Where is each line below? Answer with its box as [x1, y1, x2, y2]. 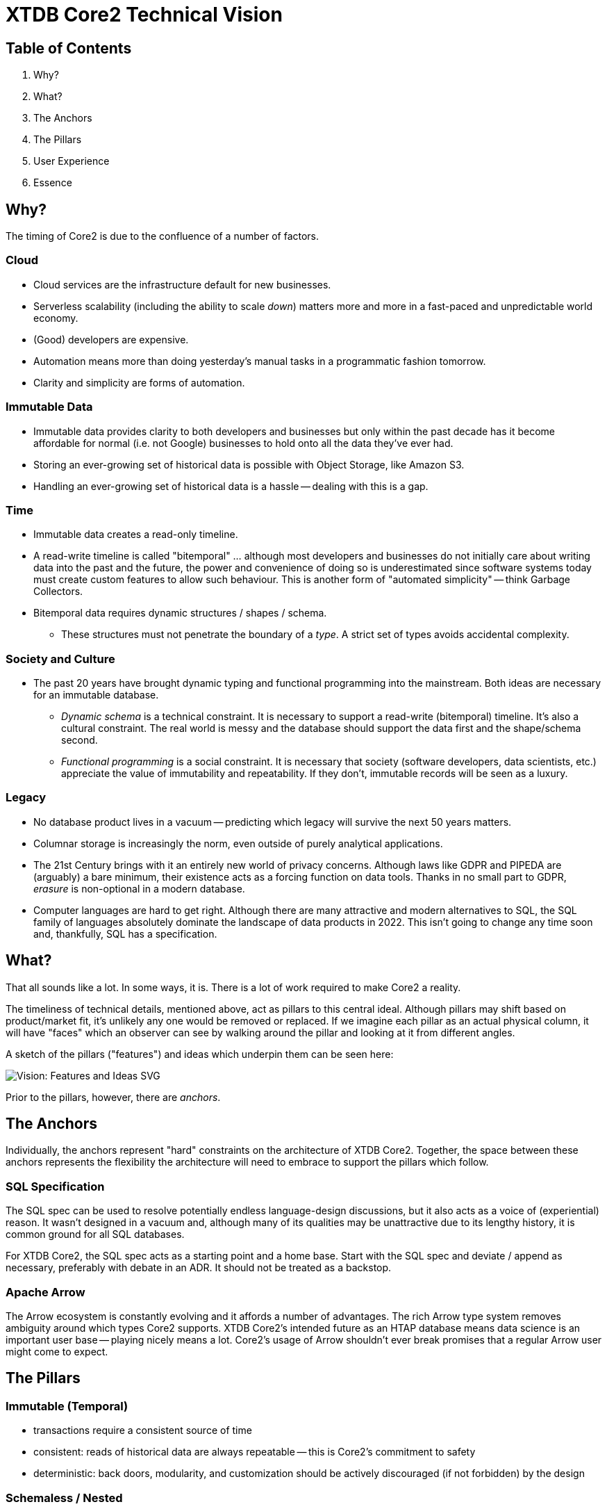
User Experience [33, 155, 110, 168]
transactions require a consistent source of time [33, 1424, 252, 1437]
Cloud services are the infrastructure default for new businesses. [33, 278, 331, 291]
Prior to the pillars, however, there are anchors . [6, 1091, 221, 1103]
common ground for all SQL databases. [6, 1228, 185, 1241]
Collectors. [33, 585, 83, 598]
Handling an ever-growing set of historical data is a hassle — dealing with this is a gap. [33, 480, 429, 492]
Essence [33, 177, 72, 189]
